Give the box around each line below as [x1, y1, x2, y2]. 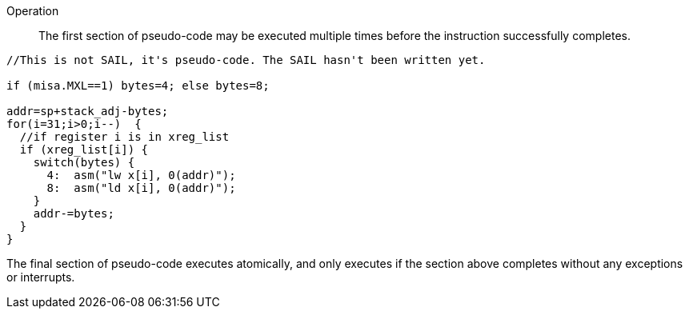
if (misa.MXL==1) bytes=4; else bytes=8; [6, 79, 270, 92]
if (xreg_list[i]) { [19, 143, 149, 156]
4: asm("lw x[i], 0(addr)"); [46, 169, 236, 181]
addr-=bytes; [33, 207, 114, 220]
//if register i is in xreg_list [19, 130, 230, 143]
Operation [6, 4, 59, 18]
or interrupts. [6, 270, 75, 284]
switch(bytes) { [33, 156, 135, 169]
